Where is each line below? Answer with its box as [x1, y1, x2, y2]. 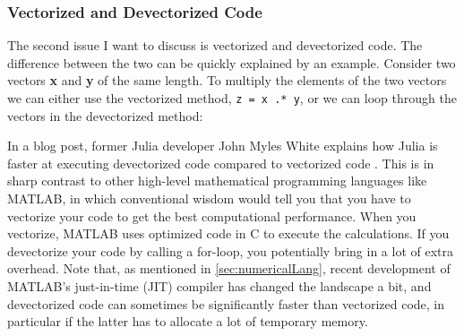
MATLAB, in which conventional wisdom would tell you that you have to [7, 189, 411, 208]
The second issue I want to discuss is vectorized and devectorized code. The [7, 36, 423, 55]
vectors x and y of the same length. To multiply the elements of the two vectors [7, 71, 447, 90]
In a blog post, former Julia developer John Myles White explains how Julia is [7, 136, 438, 155]
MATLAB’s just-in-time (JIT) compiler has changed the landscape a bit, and [7, 277, 432, 295]
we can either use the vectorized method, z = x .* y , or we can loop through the [7, 89, 457, 107]
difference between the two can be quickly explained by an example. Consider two [7, 53, 456, 72]
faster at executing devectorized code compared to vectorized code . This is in [7, 153, 434, 172]
